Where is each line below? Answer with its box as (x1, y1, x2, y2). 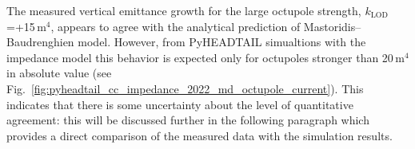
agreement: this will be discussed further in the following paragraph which (6, 112, 369, 128)
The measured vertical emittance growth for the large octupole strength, (6, 2, 361, 18)
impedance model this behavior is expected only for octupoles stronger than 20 (6, 49, 393, 65)
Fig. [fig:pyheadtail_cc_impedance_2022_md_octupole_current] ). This (6, 80, 364, 96)
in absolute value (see (6, 65, 112, 81)
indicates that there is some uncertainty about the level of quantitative (6, 96, 353, 112)
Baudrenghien (6, 33, 74, 50)
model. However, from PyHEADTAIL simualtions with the (78, 33, 366, 50)
